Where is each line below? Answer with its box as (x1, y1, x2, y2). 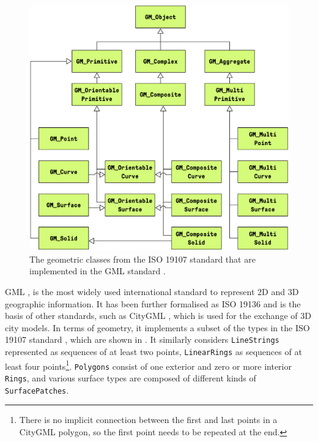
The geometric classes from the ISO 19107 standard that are (29, 252, 256, 265)
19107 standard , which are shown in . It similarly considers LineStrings (5, 333, 279, 346)
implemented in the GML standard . (29, 264, 166, 277)
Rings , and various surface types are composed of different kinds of (5, 372, 256, 384)
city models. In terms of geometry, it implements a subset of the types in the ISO (5, 321, 310, 334)
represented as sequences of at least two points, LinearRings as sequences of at (5, 345, 302, 358)
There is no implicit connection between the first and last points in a (19, 413, 278, 426)
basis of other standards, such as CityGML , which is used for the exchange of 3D (5, 309, 311, 322)
